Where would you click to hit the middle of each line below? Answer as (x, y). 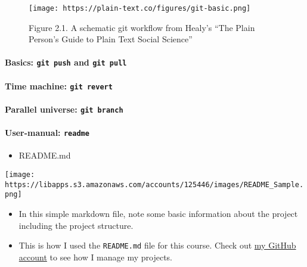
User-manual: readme (47, 133)
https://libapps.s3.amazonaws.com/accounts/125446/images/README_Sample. (154, 184)
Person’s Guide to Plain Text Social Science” (111, 39)
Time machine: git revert (59, 86)
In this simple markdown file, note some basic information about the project (158, 214)
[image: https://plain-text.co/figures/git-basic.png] (140, 8)
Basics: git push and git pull (66, 62)
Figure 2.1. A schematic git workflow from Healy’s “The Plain (142, 27)
